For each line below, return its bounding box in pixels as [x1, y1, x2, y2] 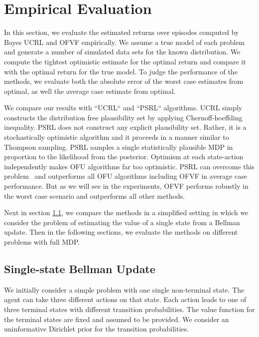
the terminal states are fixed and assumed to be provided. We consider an [4, 314, 229, 324]
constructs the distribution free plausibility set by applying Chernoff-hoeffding [4, 112, 243, 122]
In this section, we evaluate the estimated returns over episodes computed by [4, 27, 239, 37]
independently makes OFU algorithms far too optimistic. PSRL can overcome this [4, 161, 255, 171]
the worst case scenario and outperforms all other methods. [4, 190, 185, 201]
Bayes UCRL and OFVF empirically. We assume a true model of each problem [4, 36, 245, 47]
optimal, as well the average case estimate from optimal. [4, 85, 176, 96]
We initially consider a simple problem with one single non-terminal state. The [4, 284, 245, 295]
